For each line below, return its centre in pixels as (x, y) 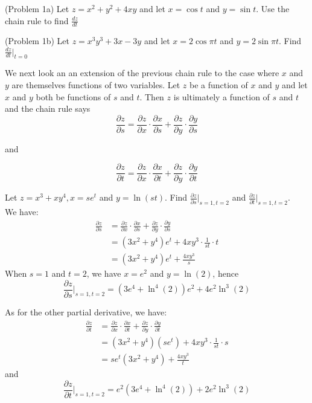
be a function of (218, 84)
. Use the (273, 8)
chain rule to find (37, 20)
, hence (226, 273)
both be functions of (73, 96)
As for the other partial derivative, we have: (86, 312)
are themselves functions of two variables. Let (96, 84)
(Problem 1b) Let (37, 41)
